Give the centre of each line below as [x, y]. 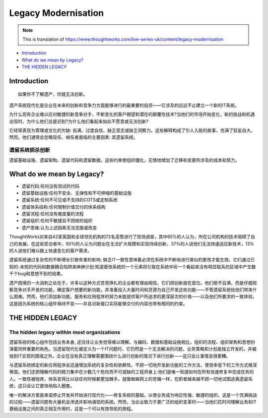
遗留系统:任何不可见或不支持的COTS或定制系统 [69, 200]
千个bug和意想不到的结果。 [37, 274]
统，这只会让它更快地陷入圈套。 [42, 386]
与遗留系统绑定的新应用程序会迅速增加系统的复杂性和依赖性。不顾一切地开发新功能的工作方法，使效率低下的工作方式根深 [133, 365]
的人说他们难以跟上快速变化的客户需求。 [50, 251]
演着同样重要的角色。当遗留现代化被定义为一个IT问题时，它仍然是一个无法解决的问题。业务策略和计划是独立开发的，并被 [133, 349]
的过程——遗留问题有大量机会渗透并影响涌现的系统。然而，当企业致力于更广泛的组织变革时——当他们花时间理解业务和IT [133, 402]
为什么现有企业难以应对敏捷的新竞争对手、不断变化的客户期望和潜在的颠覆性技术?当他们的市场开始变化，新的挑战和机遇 [132, 115]
